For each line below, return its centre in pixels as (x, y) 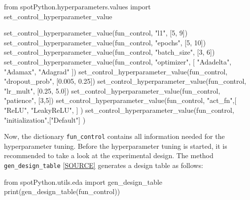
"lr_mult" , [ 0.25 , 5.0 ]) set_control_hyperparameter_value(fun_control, (112, 90)
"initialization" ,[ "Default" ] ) (45, 119)
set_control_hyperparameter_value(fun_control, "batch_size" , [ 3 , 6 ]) (109, 52)
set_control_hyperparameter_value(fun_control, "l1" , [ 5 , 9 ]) (96, 33)
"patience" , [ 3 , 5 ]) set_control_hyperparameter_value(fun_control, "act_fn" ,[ (120, 100)
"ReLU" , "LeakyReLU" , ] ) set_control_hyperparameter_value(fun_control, (119, 110)
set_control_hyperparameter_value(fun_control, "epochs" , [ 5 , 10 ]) (105, 42)
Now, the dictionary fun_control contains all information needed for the (114, 136)
